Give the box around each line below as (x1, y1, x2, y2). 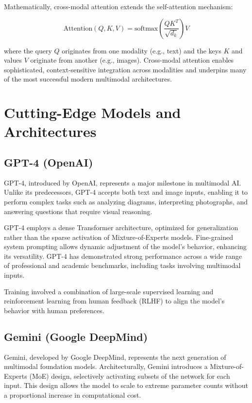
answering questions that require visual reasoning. (4, 206, 152, 216)
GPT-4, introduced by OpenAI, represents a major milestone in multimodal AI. (4, 177, 241, 187)
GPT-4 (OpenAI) (4, 154, 93, 169)
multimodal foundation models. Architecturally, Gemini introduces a (4, 361, 208, 371)
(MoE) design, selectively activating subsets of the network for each (29, 370, 230, 381)
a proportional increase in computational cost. (4, 390, 141, 400)
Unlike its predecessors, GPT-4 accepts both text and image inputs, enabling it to (4, 187, 248, 197)
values (4, 55, 22, 65)
